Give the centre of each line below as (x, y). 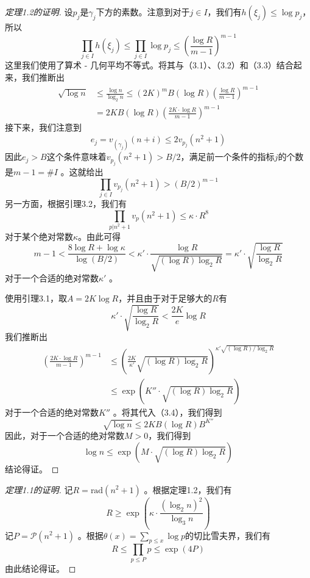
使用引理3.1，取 (36, 298)
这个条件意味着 (76, 157)
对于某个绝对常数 (39, 236)
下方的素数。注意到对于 (143, 12)
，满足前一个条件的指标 (227, 157)
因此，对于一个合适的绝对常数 (65, 435)
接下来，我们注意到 (43, 127)
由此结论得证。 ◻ (41, 568)
